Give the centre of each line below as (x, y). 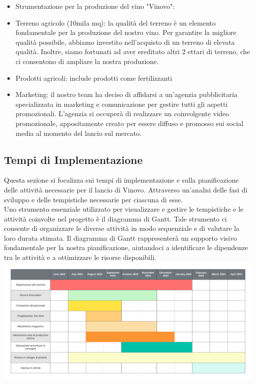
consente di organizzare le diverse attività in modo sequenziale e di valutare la (122, 228)
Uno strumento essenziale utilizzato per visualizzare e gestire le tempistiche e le (124, 209)
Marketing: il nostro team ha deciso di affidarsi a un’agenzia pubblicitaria (127, 94)
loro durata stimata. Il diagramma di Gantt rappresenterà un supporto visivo (121, 238)
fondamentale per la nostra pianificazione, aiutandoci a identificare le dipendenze (126, 247)
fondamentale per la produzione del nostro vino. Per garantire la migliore (126, 32)
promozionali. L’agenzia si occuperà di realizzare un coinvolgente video (122, 113)
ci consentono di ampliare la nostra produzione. (87, 61)
